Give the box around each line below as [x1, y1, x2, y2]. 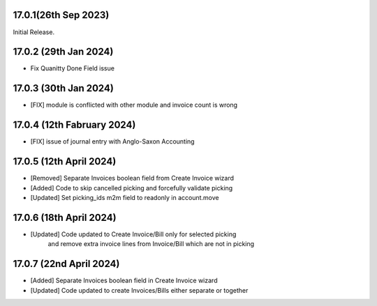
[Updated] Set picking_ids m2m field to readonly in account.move [30, 193, 219, 201]
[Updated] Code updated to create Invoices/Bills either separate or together [30, 286, 249, 294]
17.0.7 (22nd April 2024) [13, 258, 120, 270]
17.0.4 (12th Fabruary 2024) [13, 119, 136, 131]
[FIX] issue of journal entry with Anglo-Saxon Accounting [30, 137, 195, 146]
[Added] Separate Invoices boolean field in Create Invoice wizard [30, 276, 218, 285]
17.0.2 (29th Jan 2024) [13, 46, 114, 58]
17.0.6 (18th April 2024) [13, 211, 117, 223]
